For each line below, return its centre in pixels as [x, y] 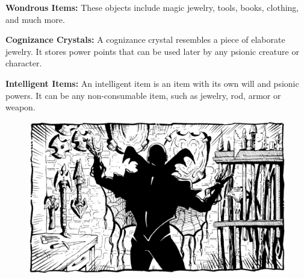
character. [24, 63]
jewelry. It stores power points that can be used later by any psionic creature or [152, 51]
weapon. [20, 107]
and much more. [35, 19]
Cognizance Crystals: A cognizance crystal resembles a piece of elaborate [145, 39]
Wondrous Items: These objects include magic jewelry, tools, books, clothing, [152, 7]
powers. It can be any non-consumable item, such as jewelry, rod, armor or [143, 95]
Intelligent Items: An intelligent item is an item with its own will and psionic [152, 83]
